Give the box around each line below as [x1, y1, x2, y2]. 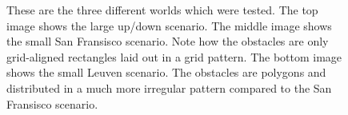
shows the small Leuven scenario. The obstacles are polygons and [6, 64, 326, 81]
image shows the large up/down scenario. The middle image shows [6, 17, 332, 34]
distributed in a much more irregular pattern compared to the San [6, 79, 332, 96]
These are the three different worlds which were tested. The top [6, 2, 318, 18]
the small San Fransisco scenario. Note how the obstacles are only [6, 33, 329, 50]
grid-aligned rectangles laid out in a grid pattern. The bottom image [6, 48, 342, 65]
